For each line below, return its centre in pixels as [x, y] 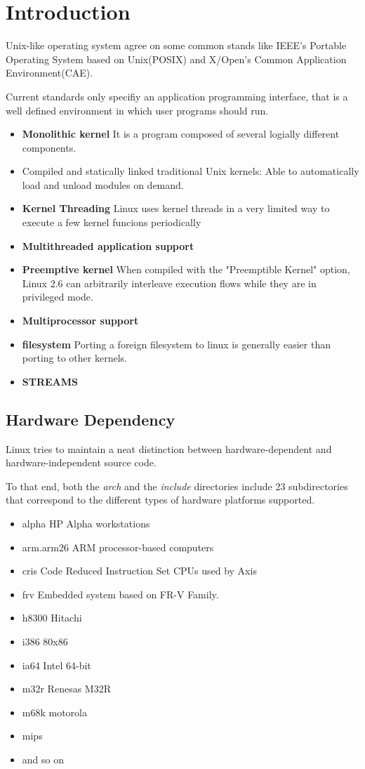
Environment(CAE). [49, 73]
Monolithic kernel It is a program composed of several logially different [181, 134]
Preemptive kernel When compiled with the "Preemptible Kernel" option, [186, 269]
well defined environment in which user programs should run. [137, 110]
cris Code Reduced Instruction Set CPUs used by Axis [139, 571]
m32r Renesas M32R [66, 689]
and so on [43, 759]
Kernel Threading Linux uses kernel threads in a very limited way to [176, 208]
